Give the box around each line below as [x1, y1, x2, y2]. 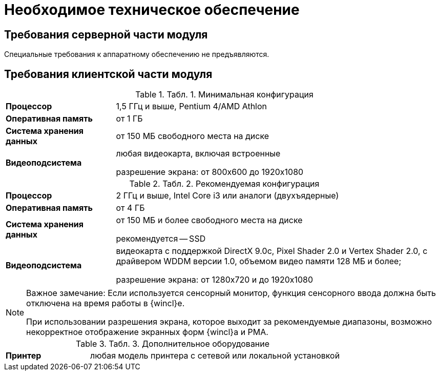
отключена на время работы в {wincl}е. [26, 298, 185, 309]
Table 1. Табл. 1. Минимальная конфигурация [135, 89, 313, 100]
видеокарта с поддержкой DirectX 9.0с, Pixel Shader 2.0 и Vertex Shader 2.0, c [116, 246, 428, 256]
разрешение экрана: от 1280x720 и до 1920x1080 [116, 274, 313, 285]
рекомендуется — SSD [116, 233, 206, 244]
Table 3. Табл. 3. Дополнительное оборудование [76, 339, 270, 349]
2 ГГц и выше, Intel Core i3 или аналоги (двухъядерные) [116, 190, 339, 201]
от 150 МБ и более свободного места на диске [116, 215, 303, 226]
